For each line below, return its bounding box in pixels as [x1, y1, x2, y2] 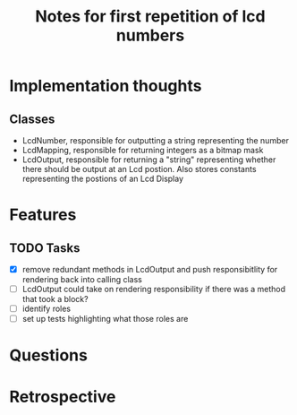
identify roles [21, 303, 72, 315]
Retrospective [9, 386, 116, 407]
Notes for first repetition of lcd [35, 6, 266, 27]
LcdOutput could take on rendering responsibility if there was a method [21, 284, 286, 295]
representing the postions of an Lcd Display [21, 173, 184, 184]
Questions [9, 345, 88, 366]
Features [9, 204, 77, 225]
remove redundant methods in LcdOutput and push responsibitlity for [21, 264, 278, 274]
